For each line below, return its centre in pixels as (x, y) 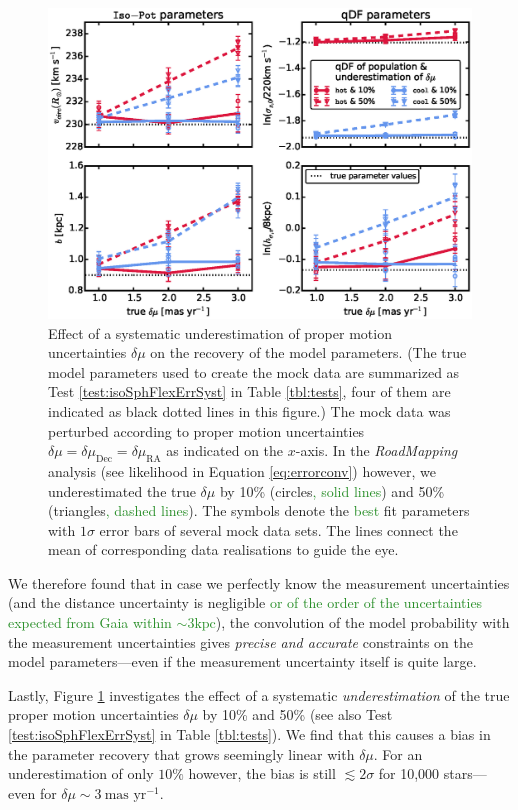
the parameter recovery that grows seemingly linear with (181, 753)
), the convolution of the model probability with (362, 622)
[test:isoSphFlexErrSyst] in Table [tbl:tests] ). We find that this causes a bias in (249, 734)
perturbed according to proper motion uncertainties (206, 430)
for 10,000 (409, 773)
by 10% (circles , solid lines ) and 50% (332, 490)
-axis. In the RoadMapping (376, 450)
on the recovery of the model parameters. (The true (308, 352)
